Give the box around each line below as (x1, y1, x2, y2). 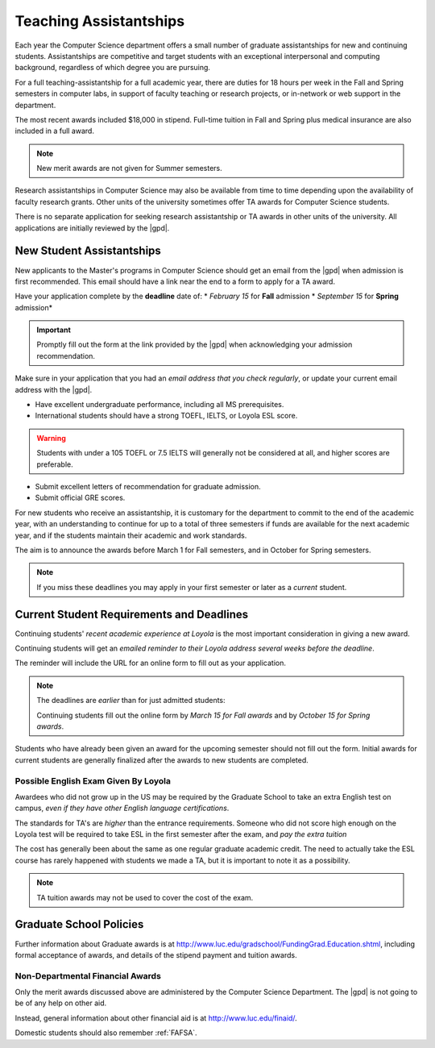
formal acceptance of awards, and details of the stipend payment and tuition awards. (14, 950, 297, 959)
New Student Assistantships (14, 244, 161, 258)
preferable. (36, 460, 73, 469)
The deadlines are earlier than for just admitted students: (36, 696, 226, 705)
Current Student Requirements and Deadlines (14, 607, 249, 621)
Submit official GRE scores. (35, 493, 126, 503)
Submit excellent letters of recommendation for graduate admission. (35, 482, 261, 491)
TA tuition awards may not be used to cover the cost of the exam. (36, 892, 254, 902)
